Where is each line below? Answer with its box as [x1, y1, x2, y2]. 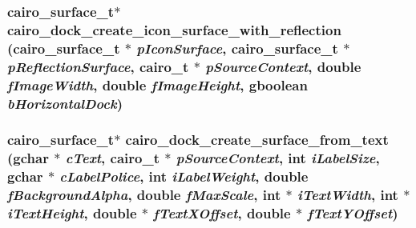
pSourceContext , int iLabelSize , [176, 148, 380, 168]
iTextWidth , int [297, 185, 398, 205]
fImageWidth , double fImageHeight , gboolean [7, 74, 308, 94]
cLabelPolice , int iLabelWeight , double [59, 166, 309, 186]
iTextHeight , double [7, 203, 137, 223]
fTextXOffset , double [153, 203, 291, 223]
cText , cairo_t [65, 148, 160, 168]
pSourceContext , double [205, 56, 361, 76]
